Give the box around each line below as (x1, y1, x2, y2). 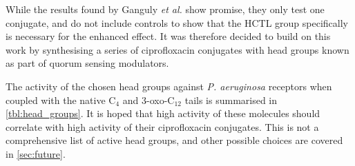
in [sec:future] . (6, 146, 66, 160)
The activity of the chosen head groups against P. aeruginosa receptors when (6, 79, 332, 93)
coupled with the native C (6, 92, 116, 107)
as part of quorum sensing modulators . (6, 56, 169, 70)
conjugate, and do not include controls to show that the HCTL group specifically (6, 15, 348, 30)
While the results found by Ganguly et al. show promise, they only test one (6, 2, 325, 16)
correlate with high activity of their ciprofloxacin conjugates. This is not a (6, 119, 319, 134)
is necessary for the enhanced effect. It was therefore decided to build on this (6, 29, 331, 43)
